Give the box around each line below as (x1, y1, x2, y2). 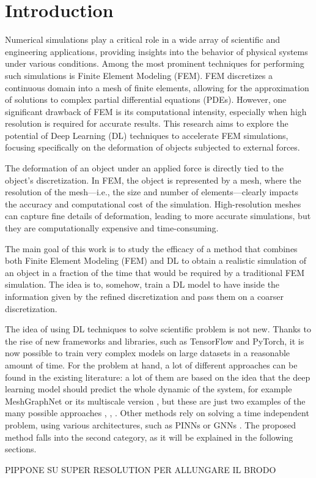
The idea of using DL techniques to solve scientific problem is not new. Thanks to (5, 323, 311, 335)
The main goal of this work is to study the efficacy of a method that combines (5, 242, 298, 255)
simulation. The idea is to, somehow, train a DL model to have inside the (5, 278, 280, 291)
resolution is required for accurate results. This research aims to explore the (5, 117, 288, 130)
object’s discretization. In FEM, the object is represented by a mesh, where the (5, 173, 301, 186)
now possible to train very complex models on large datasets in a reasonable (5, 346, 290, 359)
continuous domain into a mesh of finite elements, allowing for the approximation (5, 81, 309, 94)
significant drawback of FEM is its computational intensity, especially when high (5, 105, 307, 118)
